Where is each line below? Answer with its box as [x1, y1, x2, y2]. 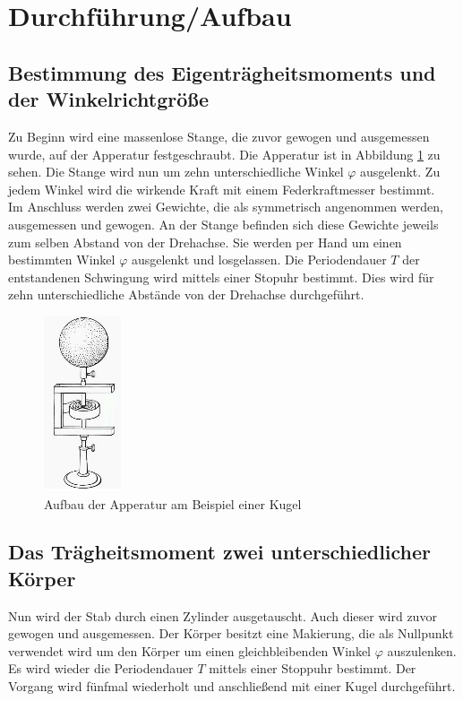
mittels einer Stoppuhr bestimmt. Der [209, 659, 416, 678]
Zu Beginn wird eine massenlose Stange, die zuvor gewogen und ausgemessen [8, 126, 430, 145]
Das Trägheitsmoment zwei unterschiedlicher [8, 538, 432, 566]
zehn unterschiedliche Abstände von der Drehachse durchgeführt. [8, 285, 364, 304]
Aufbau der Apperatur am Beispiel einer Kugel [44, 494, 302, 513]
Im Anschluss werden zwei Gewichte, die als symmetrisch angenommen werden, [8, 197, 443, 216]
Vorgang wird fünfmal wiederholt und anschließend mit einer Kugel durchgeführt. [8, 677, 456, 696]
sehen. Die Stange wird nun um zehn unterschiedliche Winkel [8, 162, 344, 181]
